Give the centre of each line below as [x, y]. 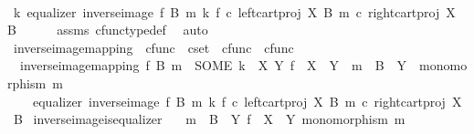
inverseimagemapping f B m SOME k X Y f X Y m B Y [213, 65]
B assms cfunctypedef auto [108, 30]
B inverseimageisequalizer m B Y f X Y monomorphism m [209, 119]
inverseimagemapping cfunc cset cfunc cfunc [153, 47]
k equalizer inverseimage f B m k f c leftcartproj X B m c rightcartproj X [234, 11]
